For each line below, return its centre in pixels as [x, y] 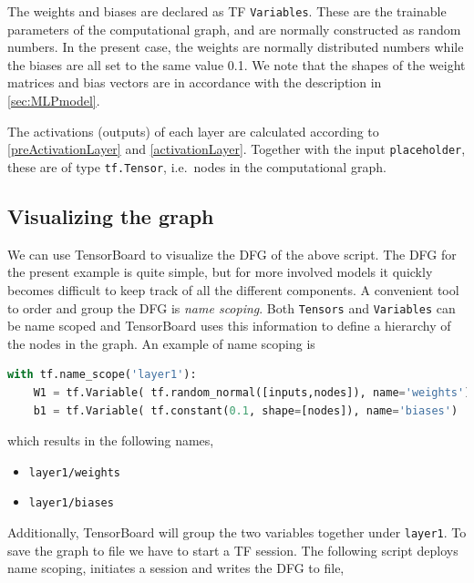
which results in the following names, [111, 440]
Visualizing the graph [111, 215]
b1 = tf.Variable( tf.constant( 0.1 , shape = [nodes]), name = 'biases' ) [246, 410]
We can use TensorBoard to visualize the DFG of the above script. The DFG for [232, 254]
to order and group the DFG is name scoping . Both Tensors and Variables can [232, 307]
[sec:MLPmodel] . [54, 101]
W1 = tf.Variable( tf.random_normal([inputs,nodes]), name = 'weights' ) [252, 392]
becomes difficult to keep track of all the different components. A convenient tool [233, 289]
